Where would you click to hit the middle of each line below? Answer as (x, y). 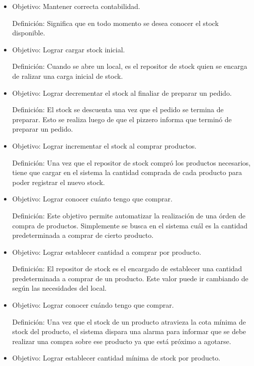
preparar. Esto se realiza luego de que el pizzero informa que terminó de (122, 119)
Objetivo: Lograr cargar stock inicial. (69, 49)
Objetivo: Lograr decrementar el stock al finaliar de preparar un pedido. (122, 92)
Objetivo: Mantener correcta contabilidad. (76, 6)
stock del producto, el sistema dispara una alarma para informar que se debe (129, 331)
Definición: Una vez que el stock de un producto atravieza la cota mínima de (129, 321)
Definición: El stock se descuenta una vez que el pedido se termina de (118, 109)
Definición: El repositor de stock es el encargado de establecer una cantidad (127, 269)
